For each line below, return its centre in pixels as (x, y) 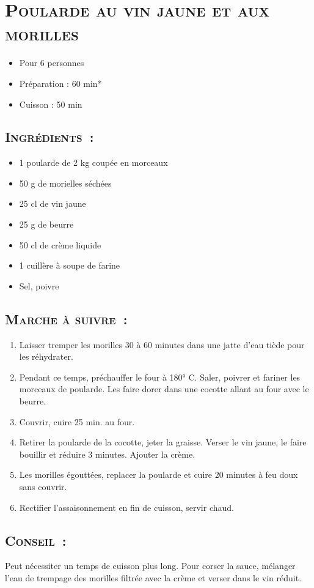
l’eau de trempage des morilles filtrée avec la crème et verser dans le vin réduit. (153, 577)
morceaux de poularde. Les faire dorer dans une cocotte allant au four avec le (164, 389)
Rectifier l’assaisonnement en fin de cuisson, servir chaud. (126, 507)
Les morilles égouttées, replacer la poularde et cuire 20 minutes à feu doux (159, 474)
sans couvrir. (43, 486)
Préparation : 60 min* (60, 83)
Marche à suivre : (66, 318)
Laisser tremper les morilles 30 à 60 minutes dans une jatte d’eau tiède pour (162, 344)
